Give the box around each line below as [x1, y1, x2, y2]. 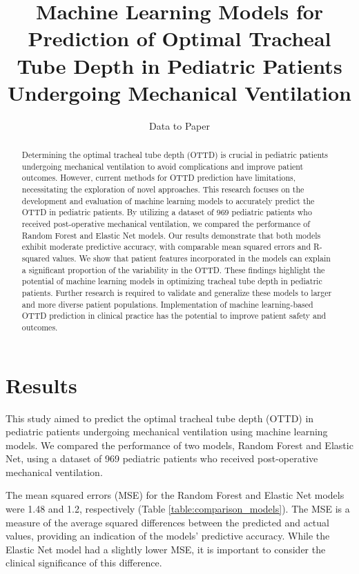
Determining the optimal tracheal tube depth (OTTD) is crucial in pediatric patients [21, 149, 329, 161]
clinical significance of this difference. [6, 555, 162, 570]
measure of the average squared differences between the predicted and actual [6, 515, 329, 529]
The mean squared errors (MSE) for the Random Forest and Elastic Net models [6, 488, 345, 502]
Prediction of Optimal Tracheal [28, 24, 331, 52]
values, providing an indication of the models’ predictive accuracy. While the [6, 528, 330, 543]
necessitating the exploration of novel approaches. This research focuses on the [21, 184, 304, 195]
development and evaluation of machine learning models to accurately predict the [21, 195, 315, 206]
